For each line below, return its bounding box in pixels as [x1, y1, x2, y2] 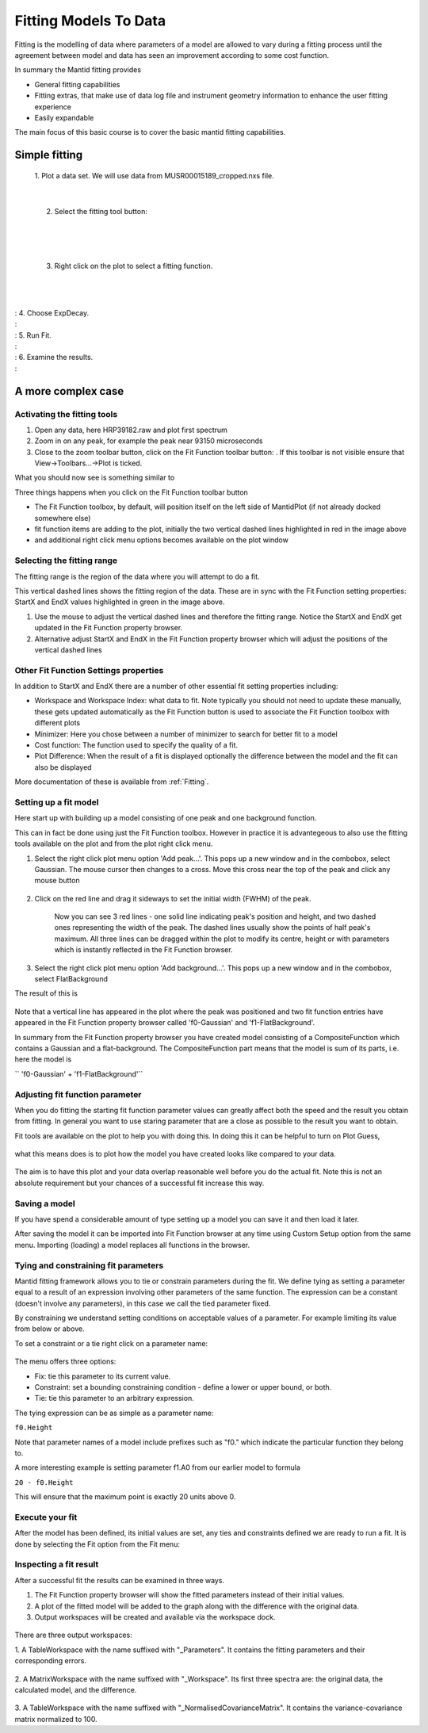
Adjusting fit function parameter [14, 1088, 142, 1100]
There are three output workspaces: [14, 1630, 132, 1640]
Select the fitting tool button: [54, 207, 148, 216]
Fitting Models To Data [14, 12, 166, 29]
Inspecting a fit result [14, 1559, 99, 1570]
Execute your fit [14, 1511, 78, 1522]
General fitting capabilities [34, 79, 120, 89]
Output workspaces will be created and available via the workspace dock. [34, 1612, 276, 1621]
